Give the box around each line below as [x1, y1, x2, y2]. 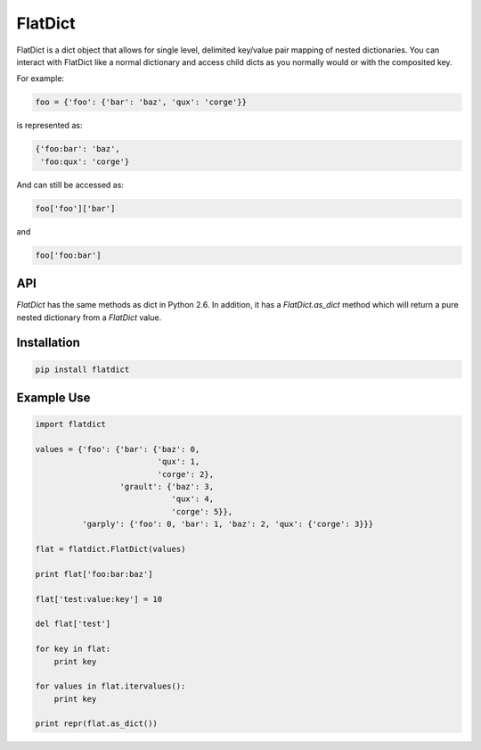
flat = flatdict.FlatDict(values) [35, 544, 186, 554]
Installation [16, 335, 80, 350]
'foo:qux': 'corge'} [40, 156, 130, 167]
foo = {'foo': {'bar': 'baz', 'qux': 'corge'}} [35, 97, 247, 107]
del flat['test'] [35, 619, 111, 629]
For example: [16, 73, 65, 84]
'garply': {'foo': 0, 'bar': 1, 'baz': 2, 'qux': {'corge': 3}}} [81, 519, 374, 530]
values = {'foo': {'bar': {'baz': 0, [35, 444, 200, 454]
